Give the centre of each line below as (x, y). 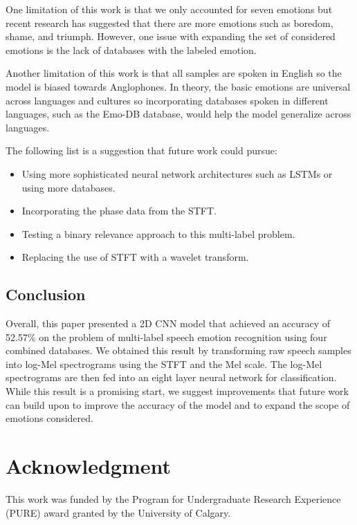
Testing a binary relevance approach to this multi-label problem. (158, 233)
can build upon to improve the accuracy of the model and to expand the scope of (178, 404)
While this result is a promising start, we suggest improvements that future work (177, 391)
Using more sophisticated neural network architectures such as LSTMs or (177, 173)
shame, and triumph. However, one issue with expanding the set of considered (171, 36)
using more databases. (68, 187)
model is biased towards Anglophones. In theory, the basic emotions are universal (178, 86)
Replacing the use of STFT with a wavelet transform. (135, 257)
